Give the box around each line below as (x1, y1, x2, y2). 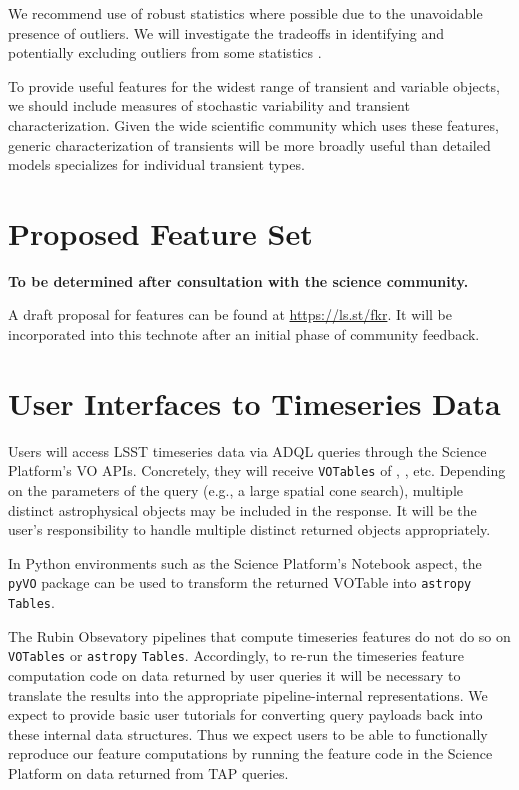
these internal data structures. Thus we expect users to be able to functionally (8, 723, 488, 744)
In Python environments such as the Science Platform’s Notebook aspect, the (8, 552, 482, 573)
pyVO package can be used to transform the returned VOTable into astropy (8, 572, 472, 593)
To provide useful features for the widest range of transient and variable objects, (8, 75, 500, 96)
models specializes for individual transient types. (8, 154, 305, 175)
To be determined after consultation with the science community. (8, 270, 469, 291)
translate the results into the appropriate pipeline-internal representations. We (8, 684, 488, 705)
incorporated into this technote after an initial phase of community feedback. (8, 324, 480, 345)
